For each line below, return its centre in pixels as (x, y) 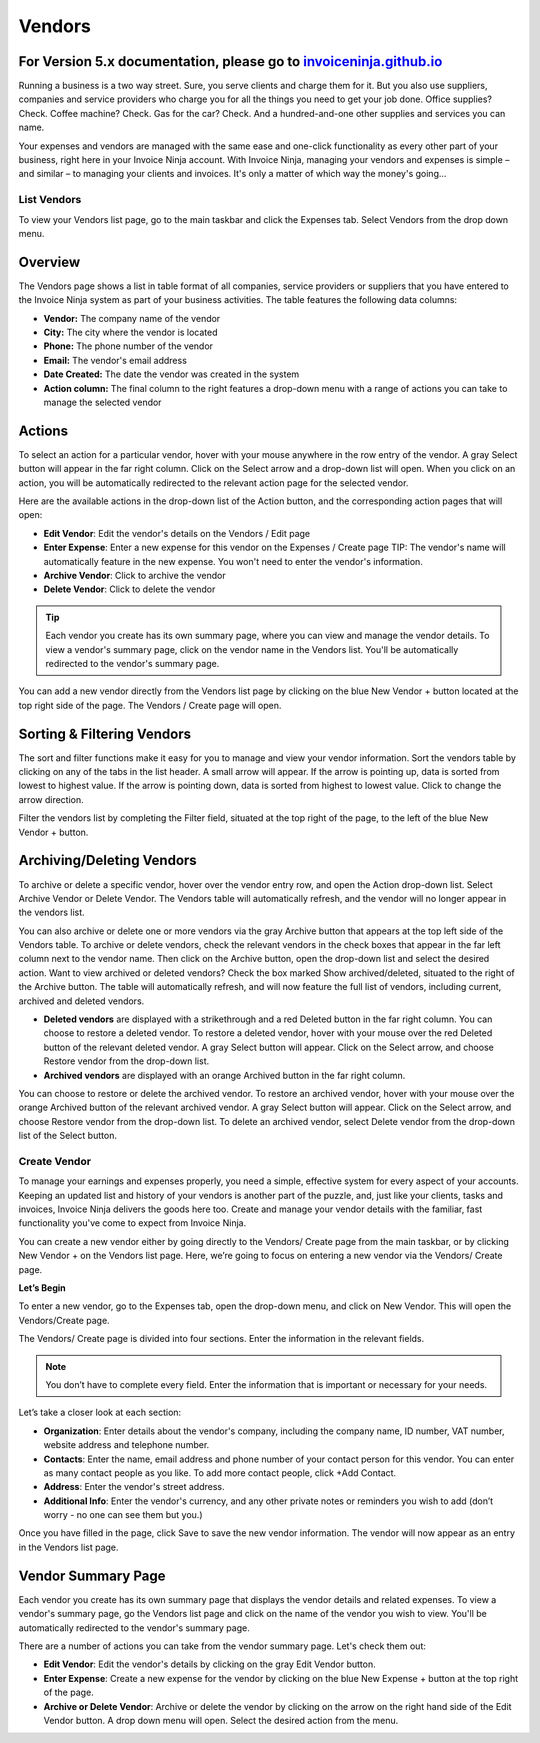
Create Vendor (55, 1161)
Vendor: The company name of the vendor (132, 318)
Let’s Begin (42, 1288)
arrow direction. (51, 799)
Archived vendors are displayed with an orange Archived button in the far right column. (224, 1075)
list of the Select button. (67, 1136)
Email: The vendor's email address (115, 360)
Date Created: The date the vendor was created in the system (171, 374)
